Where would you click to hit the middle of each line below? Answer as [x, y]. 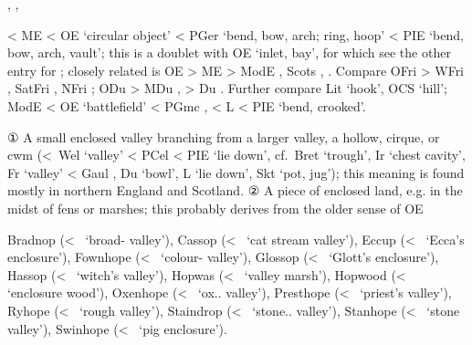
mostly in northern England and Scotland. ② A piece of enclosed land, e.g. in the [235, 190]
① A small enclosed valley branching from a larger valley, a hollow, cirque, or [224, 136]
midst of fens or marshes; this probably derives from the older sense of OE [215, 208]
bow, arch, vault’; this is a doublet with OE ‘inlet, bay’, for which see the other [229, 52]
